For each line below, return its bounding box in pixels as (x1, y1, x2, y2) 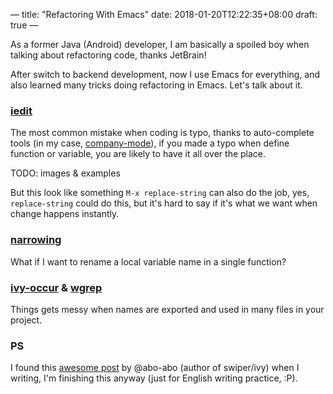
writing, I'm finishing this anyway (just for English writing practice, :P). (10, 372, 298, 384)
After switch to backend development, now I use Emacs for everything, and (10, 69, 321, 80)
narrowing (10, 233, 62, 247)
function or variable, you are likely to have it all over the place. (10, 148, 267, 160)
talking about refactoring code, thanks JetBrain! (10, 49, 207, 61)
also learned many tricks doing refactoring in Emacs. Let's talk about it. (10, 79, 303, 91)
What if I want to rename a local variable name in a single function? (10, 255, 287, 268)
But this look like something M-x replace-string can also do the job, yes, (10, 187, 310, 199)
